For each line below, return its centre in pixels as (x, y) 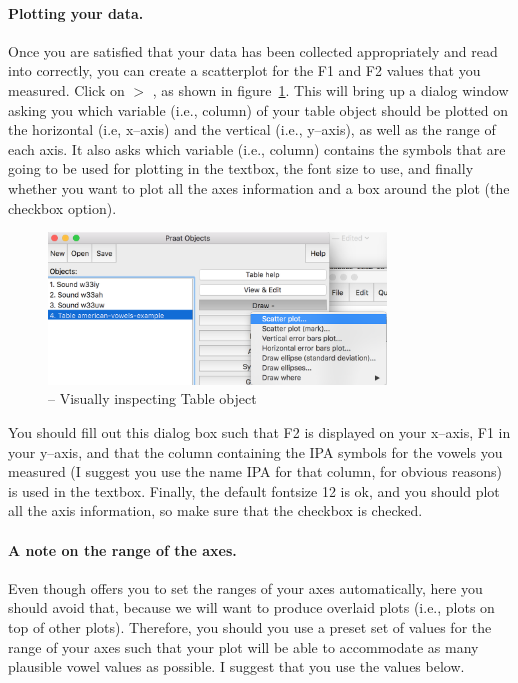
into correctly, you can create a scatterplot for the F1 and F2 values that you (244, 70)
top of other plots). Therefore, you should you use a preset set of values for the (250, 626)
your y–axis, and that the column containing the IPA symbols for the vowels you (255, 451)
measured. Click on (66, 89)
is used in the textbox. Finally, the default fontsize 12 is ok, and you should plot (254, 490)
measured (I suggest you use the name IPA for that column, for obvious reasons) (255, 471)
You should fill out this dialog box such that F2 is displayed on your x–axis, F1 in (259, 432)
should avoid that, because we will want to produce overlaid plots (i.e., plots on (251, 607)
